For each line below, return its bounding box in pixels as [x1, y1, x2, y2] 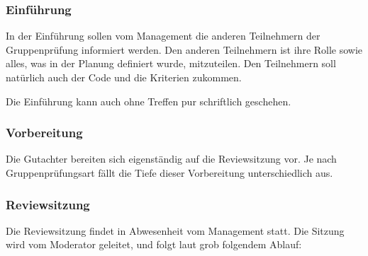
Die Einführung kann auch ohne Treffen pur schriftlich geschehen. [6, 93, 291, 108]
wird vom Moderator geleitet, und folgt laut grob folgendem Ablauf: [6, 237, 302, 252]
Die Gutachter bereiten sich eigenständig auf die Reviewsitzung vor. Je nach [6, 151, 337, 166]
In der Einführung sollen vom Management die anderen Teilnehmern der [6, 28, 320, 43]
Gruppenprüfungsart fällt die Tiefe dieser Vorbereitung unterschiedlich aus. [6, 165, 333, 180]
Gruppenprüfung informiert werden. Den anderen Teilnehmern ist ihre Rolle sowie [6, 42, 363, 57]
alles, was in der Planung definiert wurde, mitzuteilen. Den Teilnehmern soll [6, 56, 336, 71]
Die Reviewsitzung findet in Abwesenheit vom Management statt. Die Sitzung [6, 223, 345, 238]
